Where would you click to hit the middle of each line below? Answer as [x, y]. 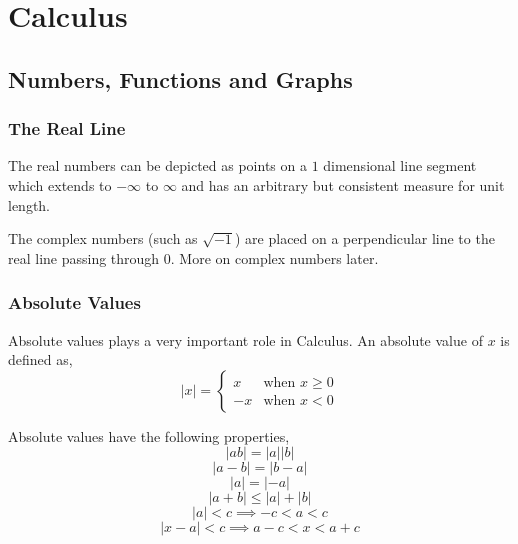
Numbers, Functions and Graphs [180, 78]
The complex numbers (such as [103, 238]
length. [29, 204]
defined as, [40, 359]
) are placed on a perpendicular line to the [364, 238]
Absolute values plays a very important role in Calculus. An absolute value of [245, 339]
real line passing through [84, 257]
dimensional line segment [400, 165]
